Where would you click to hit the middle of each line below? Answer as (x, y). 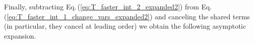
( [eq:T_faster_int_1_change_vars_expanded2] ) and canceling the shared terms (127, 16)
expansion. (20, 35)
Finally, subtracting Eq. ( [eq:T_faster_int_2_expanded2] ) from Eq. (108, 6)
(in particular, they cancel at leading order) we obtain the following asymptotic (125, 26)
